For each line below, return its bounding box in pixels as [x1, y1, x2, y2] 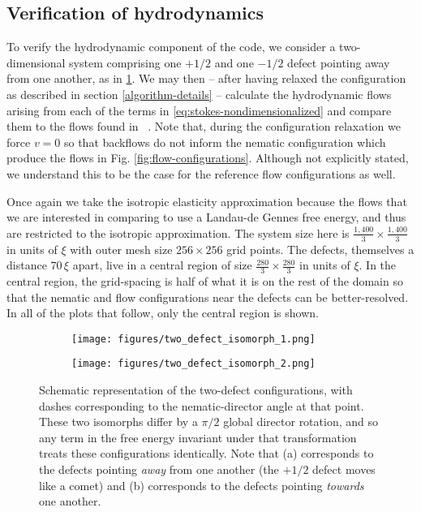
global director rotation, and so [223, 413, 378, 430]
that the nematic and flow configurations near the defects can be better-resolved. [6, 288, 409, 305]
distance [6, 256, 47, 273]
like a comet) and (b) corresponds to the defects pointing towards [39, 476, 364, 493]
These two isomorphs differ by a [39, 413, 198, 430]
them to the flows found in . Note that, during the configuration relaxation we [6, 118, 401, 135]
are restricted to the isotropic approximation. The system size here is [6, 224, 350, 241]
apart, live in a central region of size [72, 256, 252, 273]
